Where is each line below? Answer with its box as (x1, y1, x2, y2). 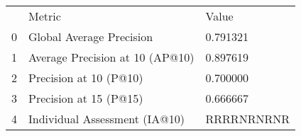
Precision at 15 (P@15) (28, 90, 143, 106)
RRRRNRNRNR (205, 110, 290, 127)
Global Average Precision (28, 28, 153, 45)
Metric (28, 8, 61, 24)
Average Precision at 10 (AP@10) (28, 49, 195, 65)
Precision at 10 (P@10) (28, 69, 143, 86)
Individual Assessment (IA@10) (28, 110, 185, 127)
